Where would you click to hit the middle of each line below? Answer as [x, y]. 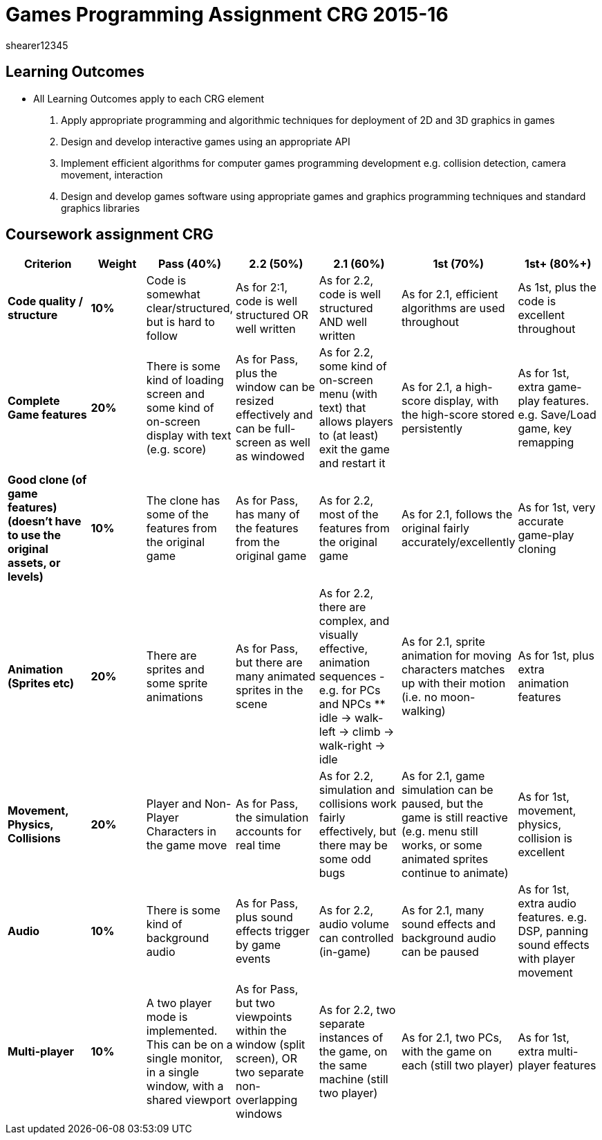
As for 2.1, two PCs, [452, 1038]
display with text [189, 436]
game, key [545, 429]
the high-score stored [458, 415]
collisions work [358, 804]
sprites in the [270, 690]
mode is [167, 1017]
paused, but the [442, 804]
